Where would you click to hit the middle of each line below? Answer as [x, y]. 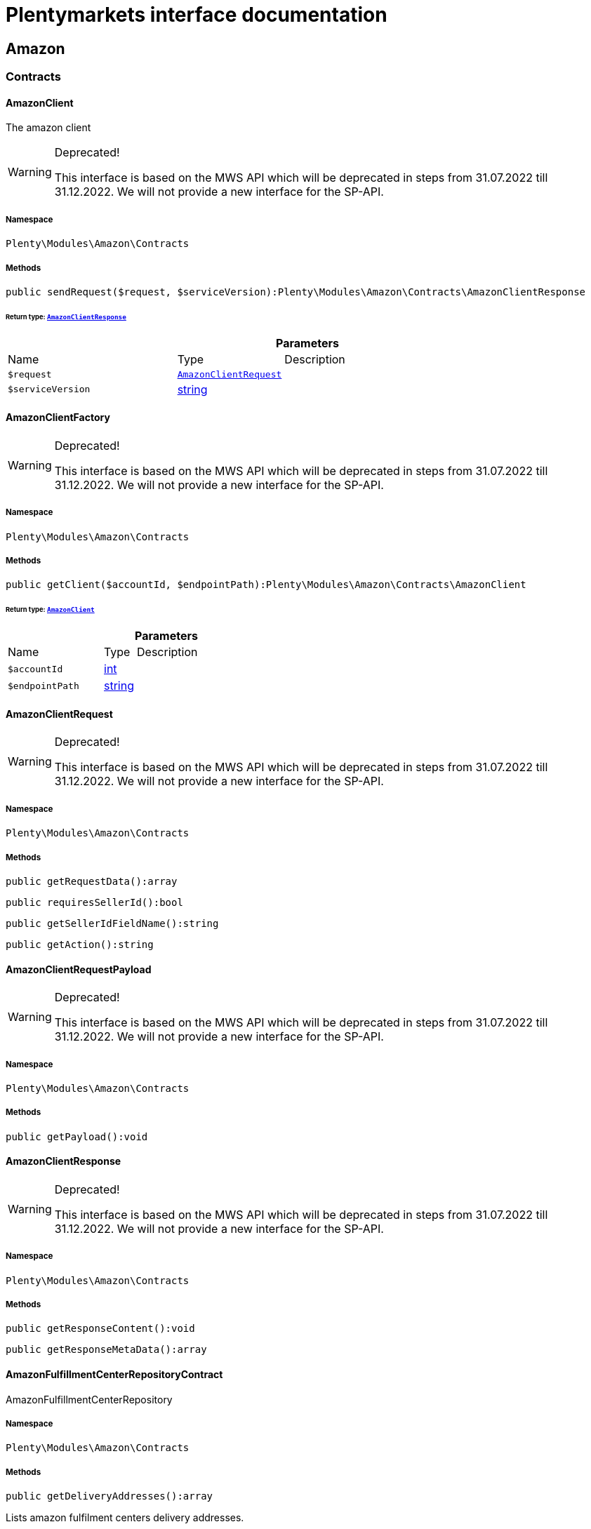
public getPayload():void [77, 1136]
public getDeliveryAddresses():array [109, 1496]
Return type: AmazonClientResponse [66, 316]
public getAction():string [80, 944]
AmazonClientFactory [58, 418]
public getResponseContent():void [100, 1329]
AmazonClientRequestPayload [79, 969]
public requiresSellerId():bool [94, 902]
